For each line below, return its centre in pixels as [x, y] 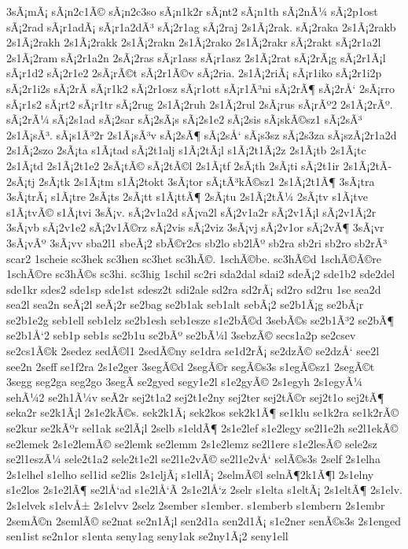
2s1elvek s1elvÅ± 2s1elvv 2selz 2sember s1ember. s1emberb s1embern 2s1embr [196, 505]
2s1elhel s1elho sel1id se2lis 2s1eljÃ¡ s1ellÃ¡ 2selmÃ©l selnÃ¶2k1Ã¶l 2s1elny [190, 474]
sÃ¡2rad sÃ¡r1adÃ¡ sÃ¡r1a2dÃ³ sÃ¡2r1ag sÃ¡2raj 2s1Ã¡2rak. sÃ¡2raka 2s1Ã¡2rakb [201, 26]
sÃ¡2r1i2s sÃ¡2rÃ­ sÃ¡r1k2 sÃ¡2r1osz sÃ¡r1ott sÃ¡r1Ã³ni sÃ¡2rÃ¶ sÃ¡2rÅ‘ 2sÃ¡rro [200, 88]
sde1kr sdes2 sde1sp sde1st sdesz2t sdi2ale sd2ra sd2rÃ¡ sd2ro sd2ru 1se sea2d [194, 289]
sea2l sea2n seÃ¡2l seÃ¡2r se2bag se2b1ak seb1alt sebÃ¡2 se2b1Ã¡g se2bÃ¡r [185, 304]
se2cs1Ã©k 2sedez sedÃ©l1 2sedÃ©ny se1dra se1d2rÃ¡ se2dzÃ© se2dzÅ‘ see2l [193, 351]
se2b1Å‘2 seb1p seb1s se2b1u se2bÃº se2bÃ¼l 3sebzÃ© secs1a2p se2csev [181, 335]
